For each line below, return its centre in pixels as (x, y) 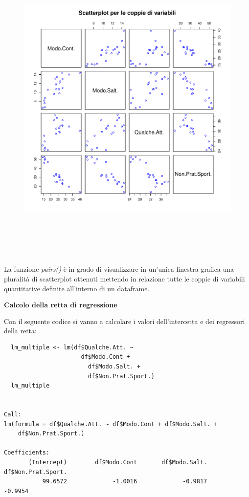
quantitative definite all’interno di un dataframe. (77, 288)
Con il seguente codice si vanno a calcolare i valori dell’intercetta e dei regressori (124, 321)
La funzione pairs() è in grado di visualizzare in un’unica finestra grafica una (119, 269)
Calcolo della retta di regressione (61, 305)
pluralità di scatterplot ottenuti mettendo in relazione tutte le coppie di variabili (124, 278)
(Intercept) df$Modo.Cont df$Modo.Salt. (118, 462)
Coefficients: (27, 453)
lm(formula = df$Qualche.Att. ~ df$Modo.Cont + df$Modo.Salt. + (111, 424)
